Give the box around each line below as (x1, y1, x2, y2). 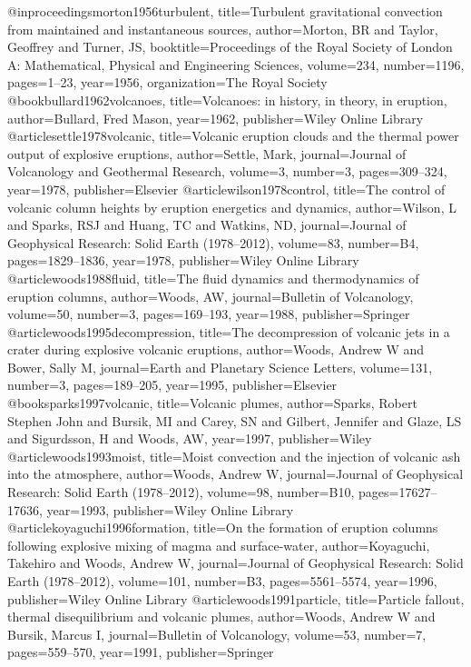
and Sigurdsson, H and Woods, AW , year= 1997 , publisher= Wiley (7, 429, 372, 448)
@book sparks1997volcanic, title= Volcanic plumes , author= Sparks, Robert (7, 393, 417, 413)
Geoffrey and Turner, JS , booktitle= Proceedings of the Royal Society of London (7, 37, 453, 56)
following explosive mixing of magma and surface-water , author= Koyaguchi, (7, 535, 430, 554)
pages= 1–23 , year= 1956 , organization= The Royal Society (7, 73, 328, 92)
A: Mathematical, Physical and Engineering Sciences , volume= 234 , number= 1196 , (7, 55, 465, 74)
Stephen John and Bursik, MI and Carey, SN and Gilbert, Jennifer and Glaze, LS (7, 411, 462, 430)
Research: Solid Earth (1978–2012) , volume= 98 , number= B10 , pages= (7, 483, 399, 502)
